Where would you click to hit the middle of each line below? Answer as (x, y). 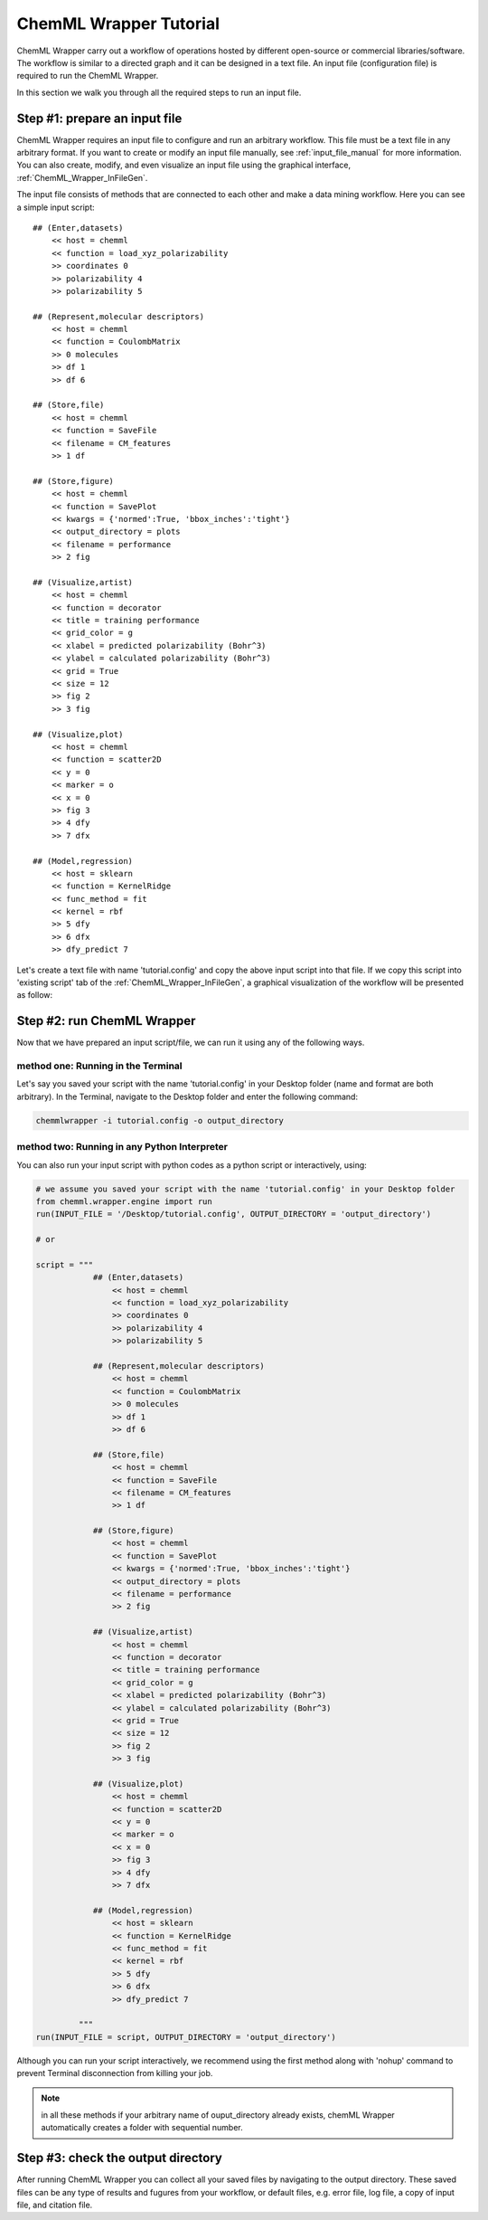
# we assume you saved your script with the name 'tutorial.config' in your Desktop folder (245, 1189)
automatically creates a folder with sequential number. (142, 2128)
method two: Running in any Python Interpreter (122, 1147)
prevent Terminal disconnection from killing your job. (115, 2073)
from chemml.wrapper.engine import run (124, 1201)
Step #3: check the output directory (120, 2158)
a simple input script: (56, 207)
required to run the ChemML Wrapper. (88, 76)
